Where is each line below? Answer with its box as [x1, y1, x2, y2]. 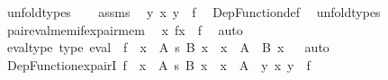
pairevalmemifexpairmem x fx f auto [6, 20, 243, 39]
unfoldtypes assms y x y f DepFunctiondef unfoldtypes [6, 3, 381, 21]
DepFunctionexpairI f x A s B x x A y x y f [6, 55, 311, 74]
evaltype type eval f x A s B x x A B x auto [6, 38, 329, 57]
